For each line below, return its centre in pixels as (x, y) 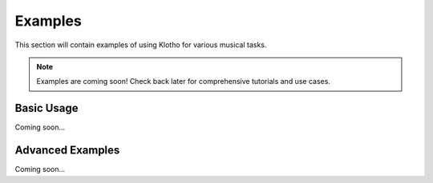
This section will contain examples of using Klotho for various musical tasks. (141, 45)
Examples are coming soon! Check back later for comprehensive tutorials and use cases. (183, 82)
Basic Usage (47, 108)
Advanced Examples (67, 151)
